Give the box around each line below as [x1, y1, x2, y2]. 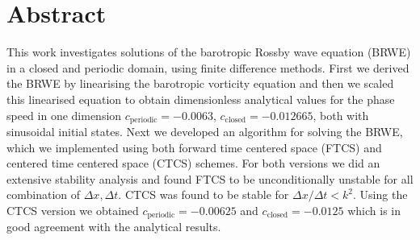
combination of [6, 186, 81, 203]
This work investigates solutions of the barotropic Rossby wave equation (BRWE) [6, 43, 411, 60]
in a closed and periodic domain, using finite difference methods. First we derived [6, 59, 409, 76]
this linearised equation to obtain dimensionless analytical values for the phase [6, 90, 395, 107]
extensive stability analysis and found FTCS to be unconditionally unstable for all [6, 170, 414, 187]
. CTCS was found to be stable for [118, 186, 289, 203]
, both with [313, 106, 369, 123]
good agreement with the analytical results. [6, 218, 221, 235]
